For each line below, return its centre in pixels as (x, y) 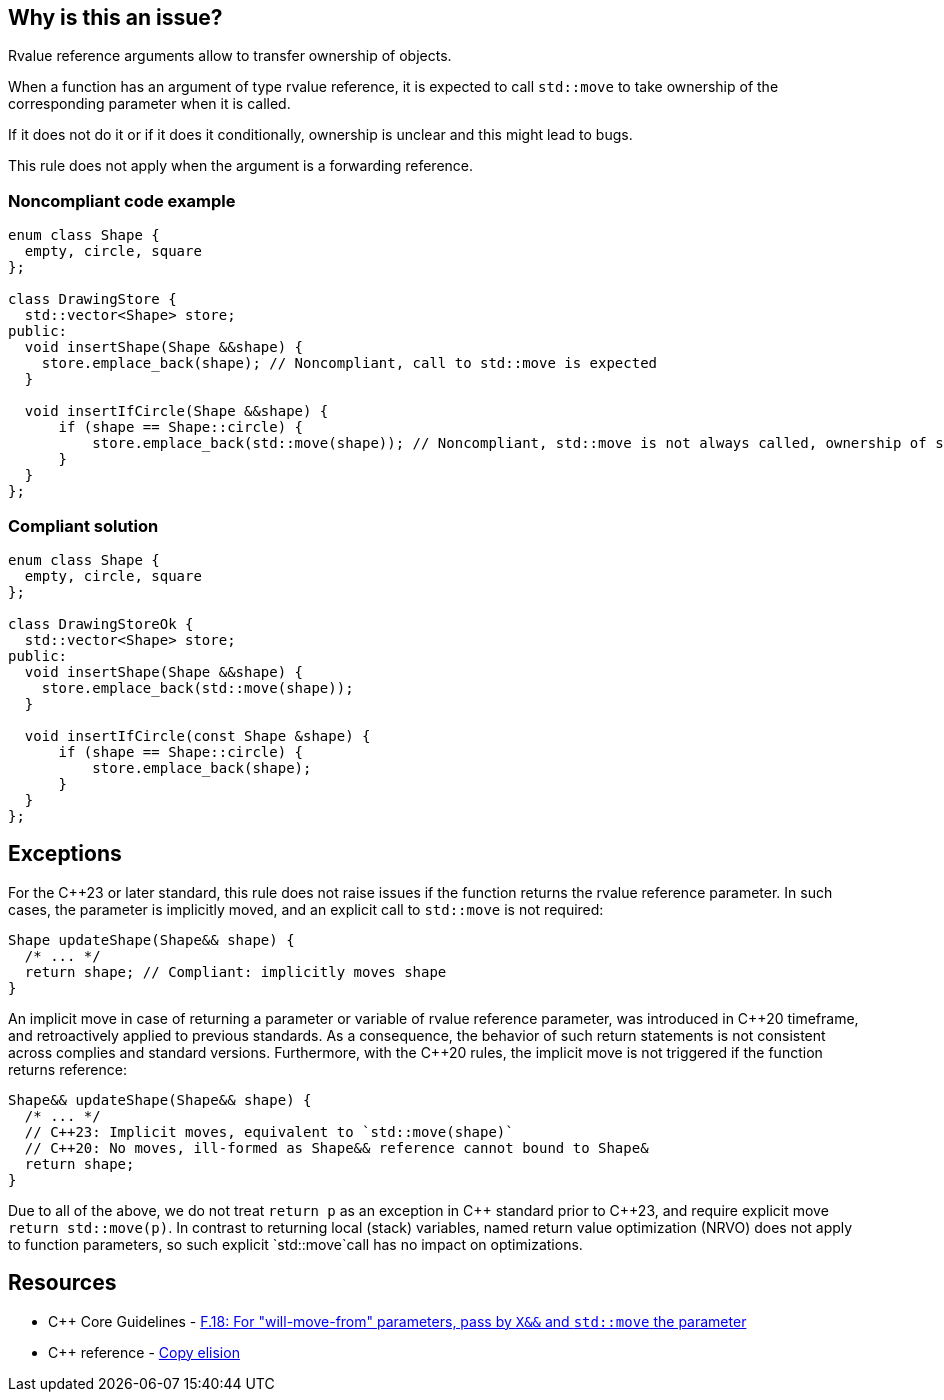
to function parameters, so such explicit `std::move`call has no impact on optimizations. (295, 1244)
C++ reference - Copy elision (144, 1352)
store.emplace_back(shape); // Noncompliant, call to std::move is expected (349, 363)
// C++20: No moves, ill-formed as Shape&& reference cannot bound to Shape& (336, 1147)
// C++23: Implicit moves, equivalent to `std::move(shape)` (269, 1131)
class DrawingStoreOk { (101, 623)
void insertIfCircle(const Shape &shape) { (197, 735)
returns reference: (67, 1069)
